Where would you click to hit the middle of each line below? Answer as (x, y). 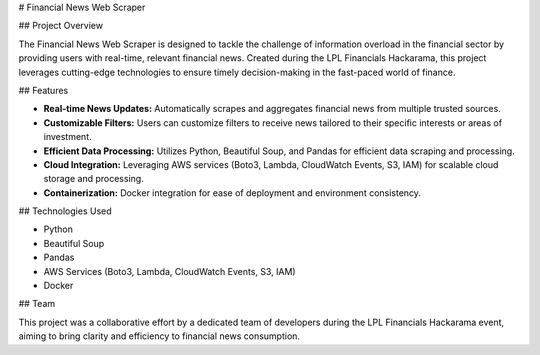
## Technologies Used (65, 211)
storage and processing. (93, 179)
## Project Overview (61, 26)
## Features (43, 90)
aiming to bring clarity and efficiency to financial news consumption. (159, 336)
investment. (67, 137)
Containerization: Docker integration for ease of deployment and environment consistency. (232, 192)
